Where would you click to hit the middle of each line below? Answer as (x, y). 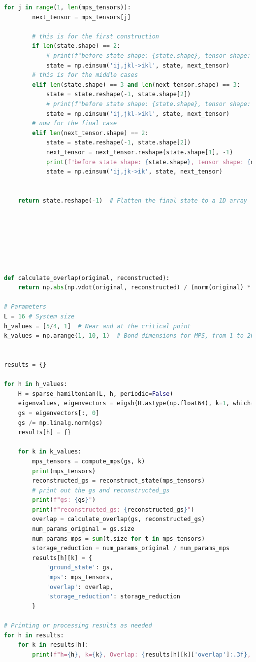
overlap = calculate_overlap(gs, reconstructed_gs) (119, 519)
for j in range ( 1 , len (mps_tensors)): (67, 7)
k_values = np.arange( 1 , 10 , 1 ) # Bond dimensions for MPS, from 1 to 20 (129, 336)
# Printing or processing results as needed (78, 626)
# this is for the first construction (96, 36)
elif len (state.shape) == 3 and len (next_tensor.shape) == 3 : (136, 85)
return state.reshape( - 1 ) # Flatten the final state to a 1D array (133, 200)
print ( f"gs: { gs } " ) (64, 500)
